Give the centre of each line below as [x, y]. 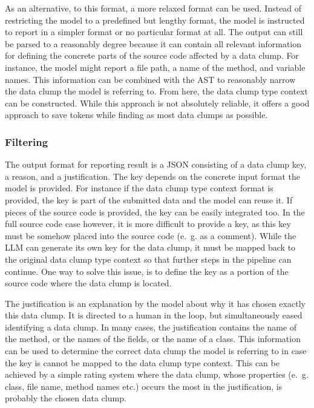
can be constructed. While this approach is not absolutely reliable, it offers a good [157, 103]
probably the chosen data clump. [66, 398]
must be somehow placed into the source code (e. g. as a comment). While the [151, 235]
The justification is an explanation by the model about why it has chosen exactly [155, 303]
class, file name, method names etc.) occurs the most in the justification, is [144, 386]
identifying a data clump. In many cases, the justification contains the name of [151, 327]
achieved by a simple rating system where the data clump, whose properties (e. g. [157, 374]
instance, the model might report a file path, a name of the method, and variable [155, 67]
